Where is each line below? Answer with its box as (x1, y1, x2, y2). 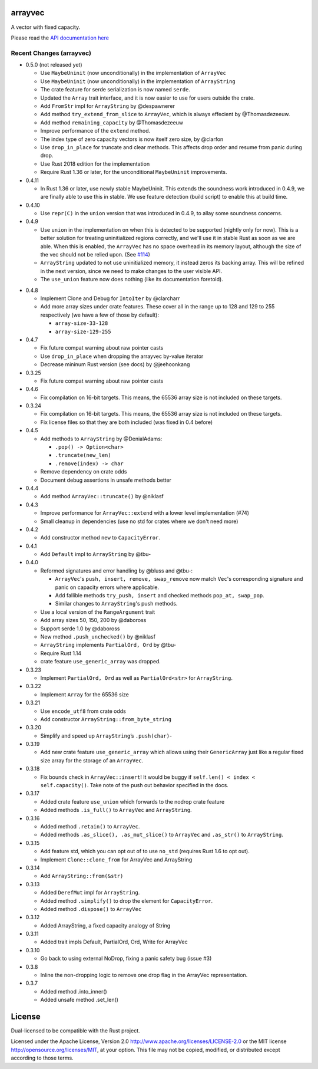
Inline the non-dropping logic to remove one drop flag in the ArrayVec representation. (40, 972, 248, 979)
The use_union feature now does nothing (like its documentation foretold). (40, 276, 223, 283)
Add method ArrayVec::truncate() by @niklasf (40, 493, 164, 500)
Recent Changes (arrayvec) (11, 49, 91, 57)
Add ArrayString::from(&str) (40, 873, 124, 880)
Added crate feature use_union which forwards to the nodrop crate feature (40, 798, 225, 805)
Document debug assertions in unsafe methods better (40, 476, 172, 483)
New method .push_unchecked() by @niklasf (40, 633, 156, 640)
